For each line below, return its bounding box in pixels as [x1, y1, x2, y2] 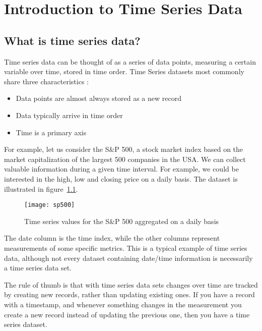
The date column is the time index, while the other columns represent [4, 233, 220, 243]
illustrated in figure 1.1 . [4, 183, 78, 194]
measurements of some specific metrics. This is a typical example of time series [4, 242, 247, 253]
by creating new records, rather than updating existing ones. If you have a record [4, 289, 255, 300]
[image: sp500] [24, 201, 75, 209]
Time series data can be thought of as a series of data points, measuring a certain [4, 56, 256, 67]
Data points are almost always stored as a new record [16, 93, 181, 103]
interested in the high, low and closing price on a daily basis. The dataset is [4, 173, 238, 184]
